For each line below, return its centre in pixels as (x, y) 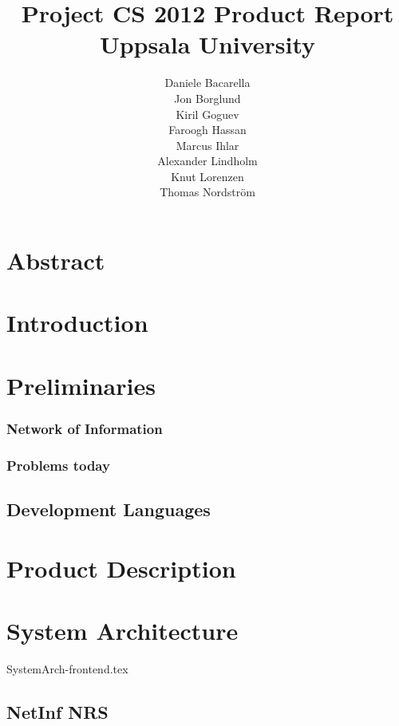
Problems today (58, 465)
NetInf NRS (57, 711)
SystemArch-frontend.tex (67, 668)
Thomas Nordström (207, 192)
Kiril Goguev (207, 114)
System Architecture (122, 631)
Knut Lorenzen (207, 176)
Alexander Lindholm (207, 161)
